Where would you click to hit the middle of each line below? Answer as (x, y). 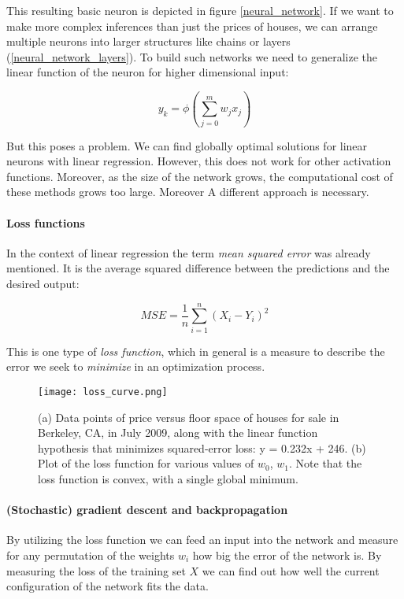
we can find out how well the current (291, 570)
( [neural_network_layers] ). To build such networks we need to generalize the (192, 56)
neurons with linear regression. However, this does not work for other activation (199, 161)
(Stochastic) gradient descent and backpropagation (147, 510)
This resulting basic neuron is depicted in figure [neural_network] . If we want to (200, 10)
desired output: (43, 284)
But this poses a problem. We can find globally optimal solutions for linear (187, 145)
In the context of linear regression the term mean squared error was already (189, 252)
